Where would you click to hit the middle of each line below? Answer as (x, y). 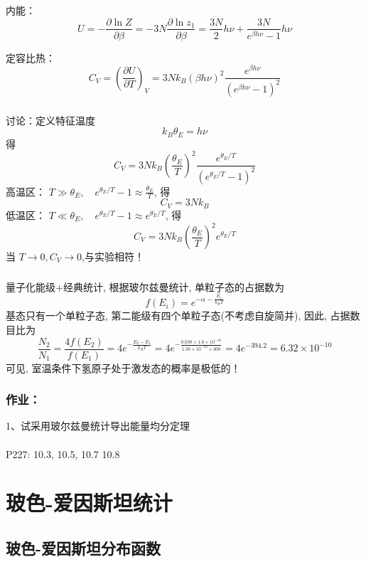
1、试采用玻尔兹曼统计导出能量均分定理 (98, 426)
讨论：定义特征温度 (50, 120)
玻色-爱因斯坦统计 (89, 503)
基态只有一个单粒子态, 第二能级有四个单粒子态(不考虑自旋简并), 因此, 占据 (178, 316)
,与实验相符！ (113, 256)
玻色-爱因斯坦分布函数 (84, 547)
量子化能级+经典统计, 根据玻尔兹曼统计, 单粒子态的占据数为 (145, 286)
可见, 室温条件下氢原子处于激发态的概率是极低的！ (123, 367)
